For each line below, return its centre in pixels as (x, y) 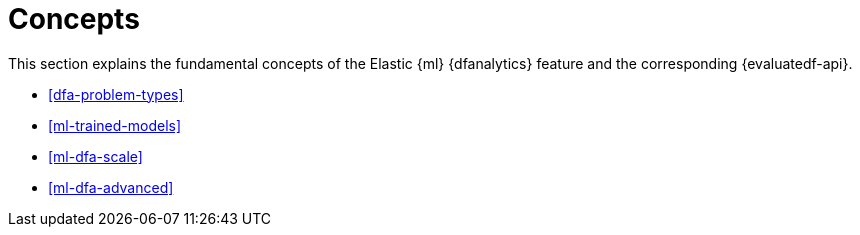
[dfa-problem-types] (116, 94)
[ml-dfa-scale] (95, 156)
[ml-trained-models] (115, 125)
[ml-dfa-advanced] (111, 187)
